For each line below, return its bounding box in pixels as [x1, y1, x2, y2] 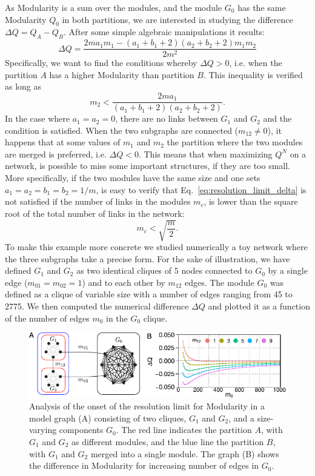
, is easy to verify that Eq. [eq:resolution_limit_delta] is [96, 183, 307, 196]
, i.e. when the [229, 56, 282, 69]
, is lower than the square [204, 195, 298, 208]
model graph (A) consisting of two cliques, [29, 411, 187, 424]
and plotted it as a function [208, 299, 310, 312]
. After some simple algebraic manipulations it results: [64, 25, 265, 38]
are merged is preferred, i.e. [5, 147, 107, 160]
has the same [237, 1, 286, 13]
